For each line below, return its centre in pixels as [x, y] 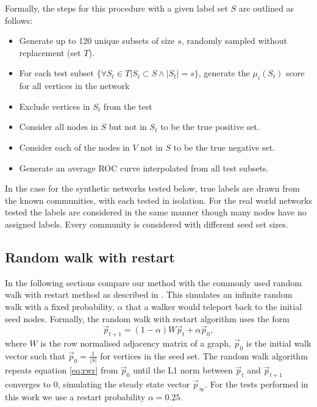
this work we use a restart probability [75, 396]
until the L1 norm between [183, 370]
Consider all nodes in [59, 127]
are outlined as [266, 8]
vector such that [35, 355]
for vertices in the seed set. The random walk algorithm [204, 355]
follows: [19, 20]
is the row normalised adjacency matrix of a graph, [136, 343]
